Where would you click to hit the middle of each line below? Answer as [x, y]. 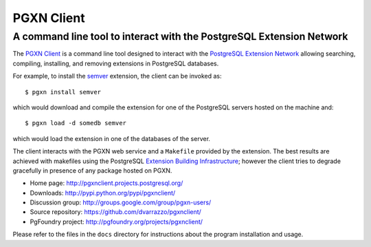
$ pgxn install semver [63, 92]
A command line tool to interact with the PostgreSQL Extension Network [180, 36]
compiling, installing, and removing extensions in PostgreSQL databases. [116, 63]
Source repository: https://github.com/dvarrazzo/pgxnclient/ [116, 212]
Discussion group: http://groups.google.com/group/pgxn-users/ [121, 202]
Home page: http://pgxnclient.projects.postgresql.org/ [106, 183]
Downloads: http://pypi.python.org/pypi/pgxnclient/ [103, 193]
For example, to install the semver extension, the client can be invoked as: [117, 76]
